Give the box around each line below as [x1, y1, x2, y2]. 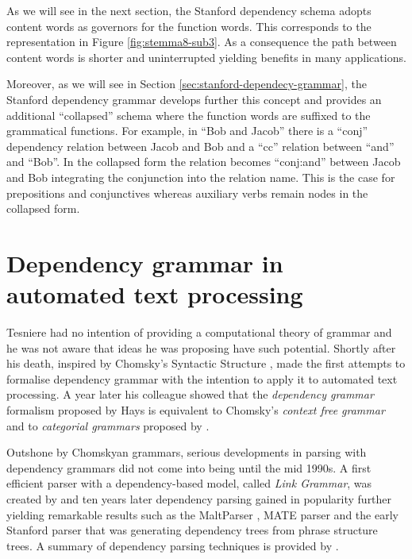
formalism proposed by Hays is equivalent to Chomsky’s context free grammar [6, 402, 385, 418]
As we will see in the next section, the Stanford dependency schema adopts [6, 2, 372, 18]
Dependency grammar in [6, 246, 283, 279]
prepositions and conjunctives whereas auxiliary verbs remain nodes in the [6, 184, 368, 201]
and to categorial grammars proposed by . [6, 417, 210, 434]
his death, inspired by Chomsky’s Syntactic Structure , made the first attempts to [6, 355, 406, 372]
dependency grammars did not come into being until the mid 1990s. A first [6, 459, 372, 476]
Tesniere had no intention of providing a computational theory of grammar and [6, 324, 392, 341]
